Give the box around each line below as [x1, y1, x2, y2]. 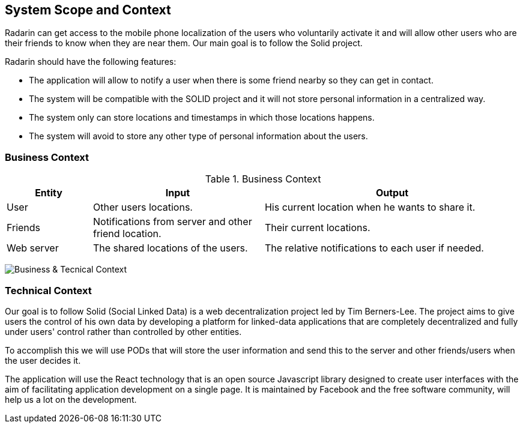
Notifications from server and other [92, 216, 252, 228]
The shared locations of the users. [92, 242, 248, 255]
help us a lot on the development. [5, 394, 137, 405]
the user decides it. [5, 355, 81, 366]
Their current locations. [264, 222, 370, 234]
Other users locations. [92, 201, 193, 214]
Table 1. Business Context [205, 173, 321, 185]
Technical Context [5, 284, 92, 297]
